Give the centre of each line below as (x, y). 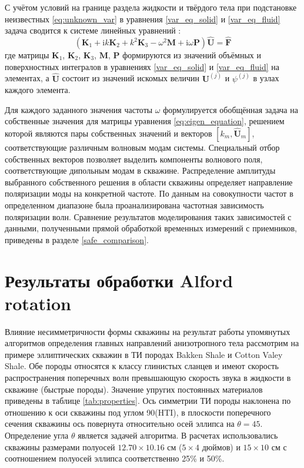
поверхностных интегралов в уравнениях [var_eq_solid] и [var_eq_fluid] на (142, 66)
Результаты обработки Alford (119, 280)
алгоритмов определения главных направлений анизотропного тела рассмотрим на (152, 343)
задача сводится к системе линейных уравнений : (93, 30)
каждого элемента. (38, 90)
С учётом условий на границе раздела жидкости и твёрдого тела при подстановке (151, 7)
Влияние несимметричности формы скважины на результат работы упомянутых (148, 331)
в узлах (266, 78)
